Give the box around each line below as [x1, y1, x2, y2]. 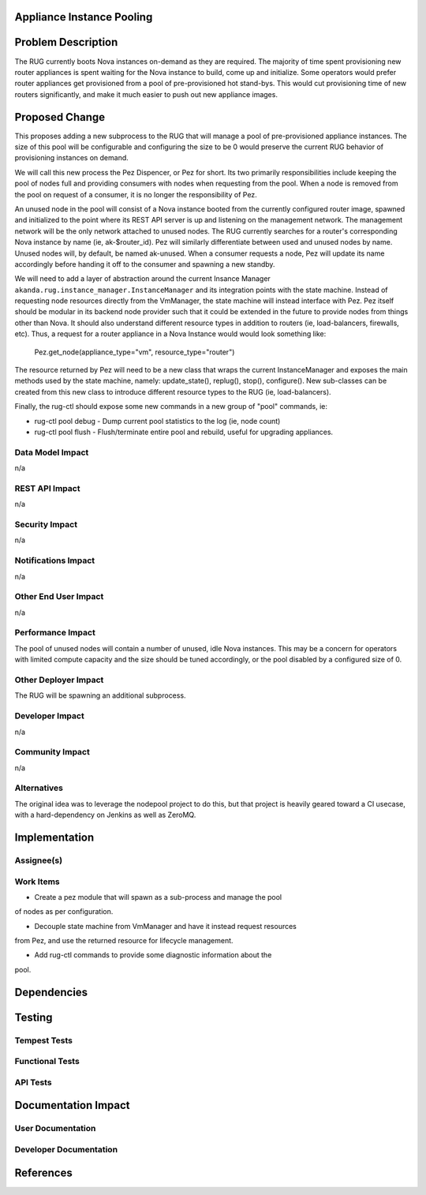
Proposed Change [14, 111, 106, 124]
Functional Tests [14, 1056, 80, 1067]
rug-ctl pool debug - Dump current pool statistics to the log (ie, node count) [34, 416, 281, 425]
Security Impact [14, 519, 78, 530]
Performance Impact [14, 627, 96, 639]
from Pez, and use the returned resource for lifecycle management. [14, 936, 234, 946]
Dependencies [14, 985, 88, 998]
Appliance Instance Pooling [14, 10, 153, 24]
